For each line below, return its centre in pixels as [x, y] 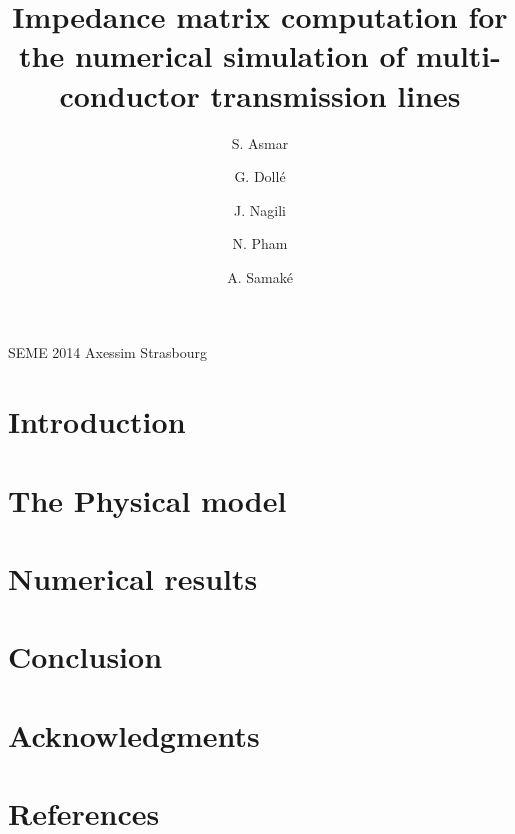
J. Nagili [260, 209]
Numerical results [133, 578]
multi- [458, 55]
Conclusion [85, 656]
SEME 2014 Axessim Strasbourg [108, 352]
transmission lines [335, 94]
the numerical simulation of [212, 55]
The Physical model [147, 499]
